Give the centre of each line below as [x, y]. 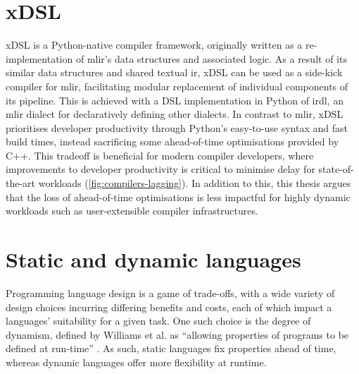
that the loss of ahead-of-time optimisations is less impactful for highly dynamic [178, 197]
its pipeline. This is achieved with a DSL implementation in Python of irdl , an [175, 100]
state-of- [336, 169]
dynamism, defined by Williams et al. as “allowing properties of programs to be [177, 334]
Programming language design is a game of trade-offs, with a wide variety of [170, 292]
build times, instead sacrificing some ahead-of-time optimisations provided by [172, 141]
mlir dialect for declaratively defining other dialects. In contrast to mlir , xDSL [175, 114]
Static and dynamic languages [153, 259]
